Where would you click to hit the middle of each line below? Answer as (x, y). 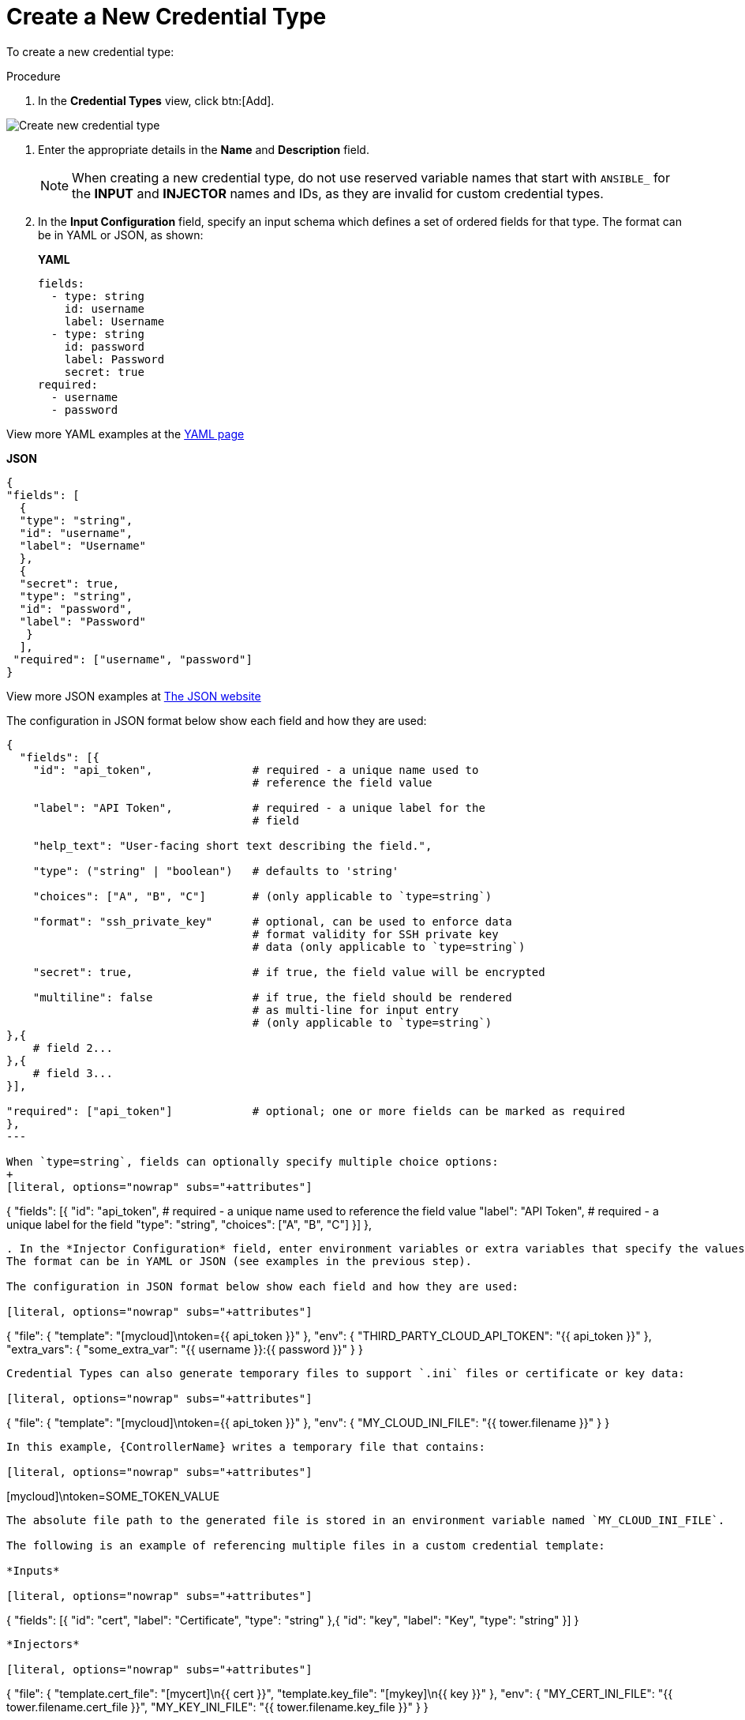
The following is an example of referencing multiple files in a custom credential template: (306, 1545)
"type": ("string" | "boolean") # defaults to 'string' (216, 871)
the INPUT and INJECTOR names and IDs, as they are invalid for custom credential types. (338, 193)
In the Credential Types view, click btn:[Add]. (156, 100)
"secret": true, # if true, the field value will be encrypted (289, 972)
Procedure (34, 76)
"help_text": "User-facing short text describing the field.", (232, 845)
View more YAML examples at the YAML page (125, 434)
